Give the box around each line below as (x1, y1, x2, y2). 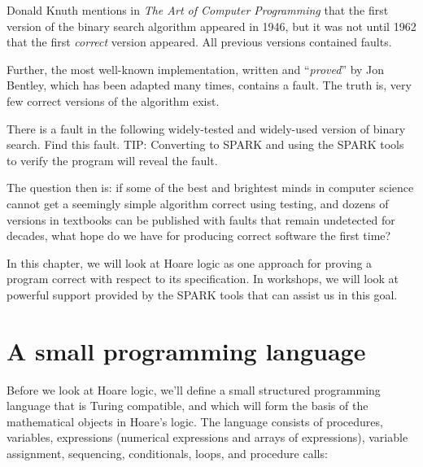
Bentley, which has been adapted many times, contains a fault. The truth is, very (7, 76, 412, 94)
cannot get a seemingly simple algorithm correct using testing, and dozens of (7, 194, 389, 212)
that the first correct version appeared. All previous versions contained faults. (7, 33, 392, 50)
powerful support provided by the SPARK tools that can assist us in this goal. (7, 286, 398, 303)
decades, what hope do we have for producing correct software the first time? (7, 227, 391, 244)
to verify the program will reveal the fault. (7, 151, 218, 168)
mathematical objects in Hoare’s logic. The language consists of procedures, (7, 412, 383, 430)
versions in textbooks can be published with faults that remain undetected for (7, 211, 395, 228)
